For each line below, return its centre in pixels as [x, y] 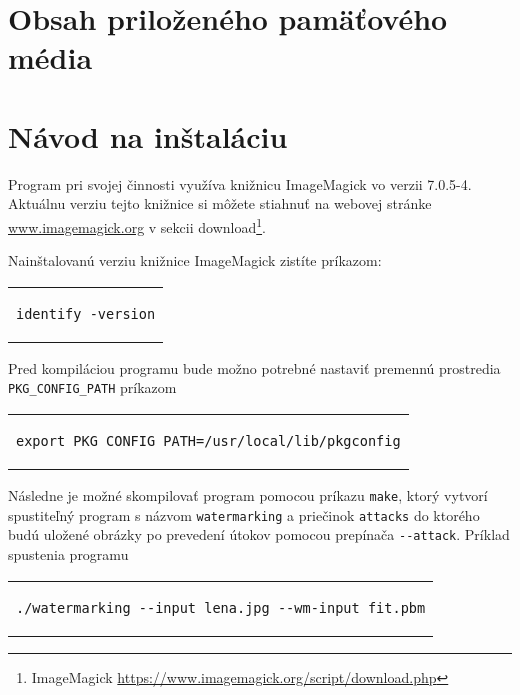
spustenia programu [68, 553]
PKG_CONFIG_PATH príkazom [92, 387]
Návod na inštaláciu [148, 135]
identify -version [86, 313]
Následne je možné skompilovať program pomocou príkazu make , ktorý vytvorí [248, 494]
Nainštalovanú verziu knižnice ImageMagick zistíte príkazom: [195, 260]
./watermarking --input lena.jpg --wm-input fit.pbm [221, 607]
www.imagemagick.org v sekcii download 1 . [137, 225]
